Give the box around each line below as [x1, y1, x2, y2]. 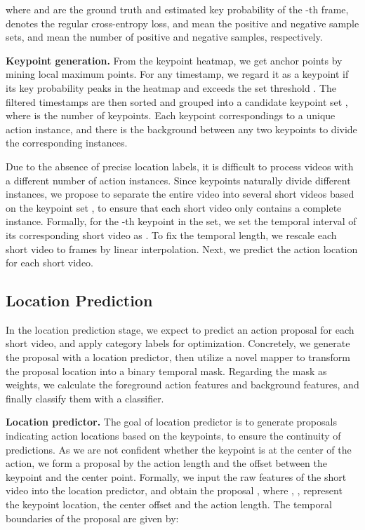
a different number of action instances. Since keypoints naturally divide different [6, 172, 351, 187]
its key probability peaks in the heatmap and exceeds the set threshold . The [6, 80, 337, 95]
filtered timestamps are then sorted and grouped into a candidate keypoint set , [6, 94, 348, 109]
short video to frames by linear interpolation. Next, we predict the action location [6, 241, 358, 256]
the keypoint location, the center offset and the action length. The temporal [6, 497, 332, 512]
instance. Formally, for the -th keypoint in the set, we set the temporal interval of [6, 214, 357, 229]
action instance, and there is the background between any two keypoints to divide [6, 121, 357, 136]
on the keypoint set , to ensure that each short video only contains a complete [6, 200, 342, 215]
